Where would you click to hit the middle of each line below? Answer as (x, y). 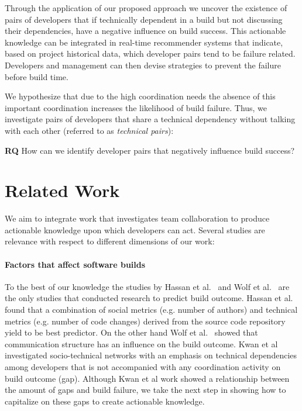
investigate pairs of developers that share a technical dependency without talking (150, 119)
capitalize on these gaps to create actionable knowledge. (105, 401)
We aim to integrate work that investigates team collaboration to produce (137, 218)
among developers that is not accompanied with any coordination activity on (143, 366)
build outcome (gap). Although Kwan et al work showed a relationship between (147, 378)
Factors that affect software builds (75, 264)
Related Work (62, 190)
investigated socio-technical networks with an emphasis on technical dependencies (151, 355)
